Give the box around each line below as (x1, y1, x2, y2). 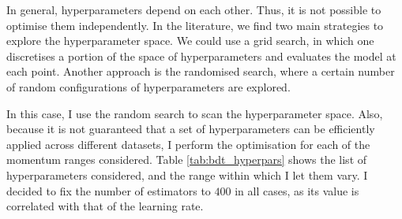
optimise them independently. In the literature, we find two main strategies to (6, 17, 384, 33)
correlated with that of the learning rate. (6, 198, 204, 214)
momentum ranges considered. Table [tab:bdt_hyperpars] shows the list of (6, 151, 367, 168)
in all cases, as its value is (235, 182, 359, 199)
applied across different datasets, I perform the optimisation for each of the (6, 135, 370, 152)
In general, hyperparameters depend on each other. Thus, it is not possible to (6, 2, 381, 17)
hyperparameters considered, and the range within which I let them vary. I (6, 166, 368, 183)
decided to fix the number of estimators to (6, 182, 211, 199)
